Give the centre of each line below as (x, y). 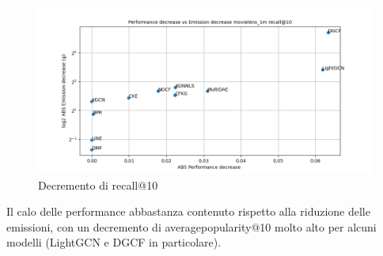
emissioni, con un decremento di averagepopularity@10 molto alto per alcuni (191, 226)
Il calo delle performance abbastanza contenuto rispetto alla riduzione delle (188, 211)
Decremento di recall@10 (98, 184)
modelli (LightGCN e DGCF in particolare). (114, 242)
